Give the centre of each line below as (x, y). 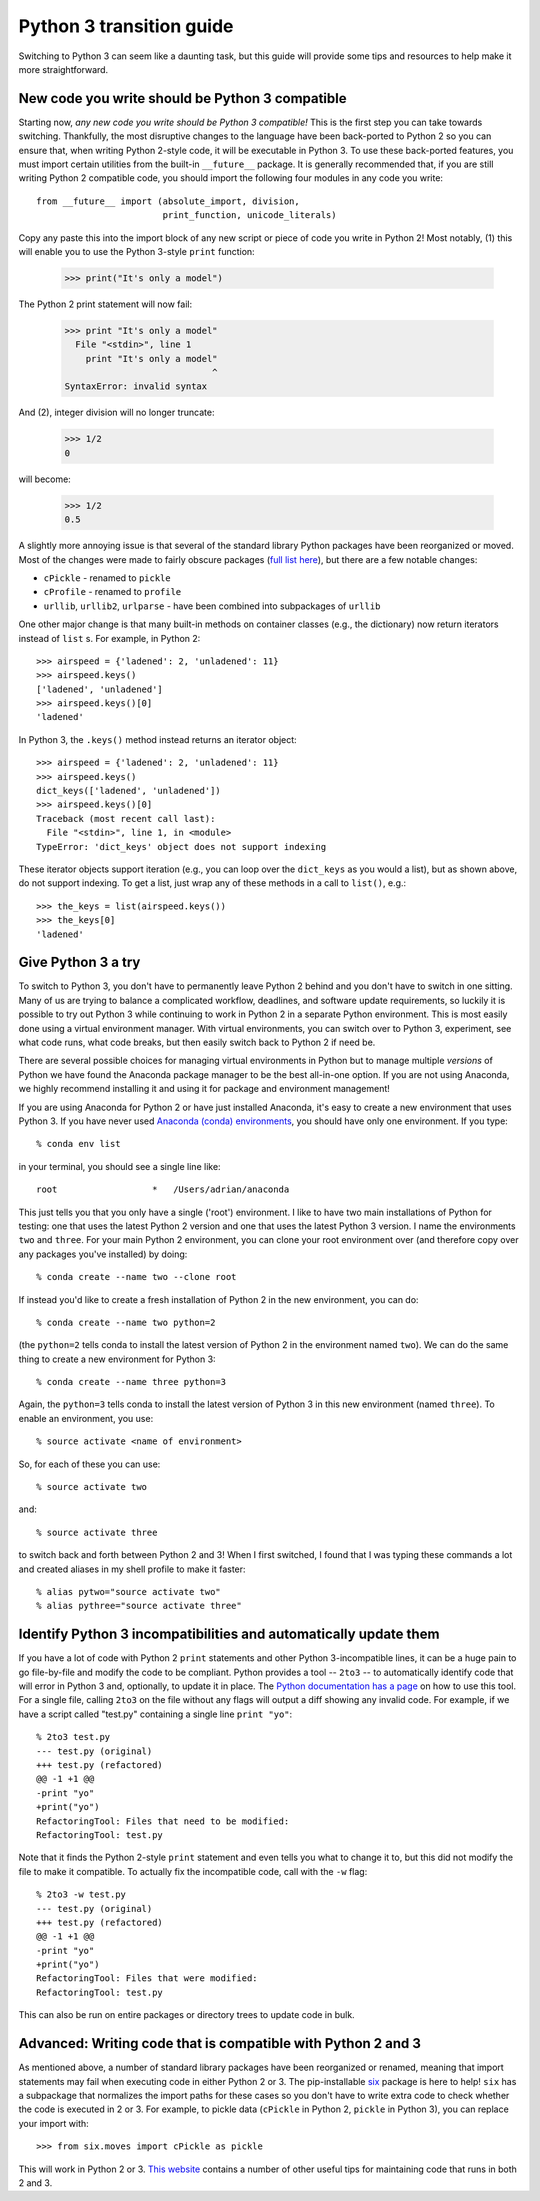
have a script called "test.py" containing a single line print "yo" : (155, 1714)
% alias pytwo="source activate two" (129, 1591)
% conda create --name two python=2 (126, 1322)
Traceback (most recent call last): (126, 818)
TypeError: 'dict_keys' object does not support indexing (181, 846)
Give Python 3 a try (79, 962)
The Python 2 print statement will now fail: (105, 304)
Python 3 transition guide (126, 26)
